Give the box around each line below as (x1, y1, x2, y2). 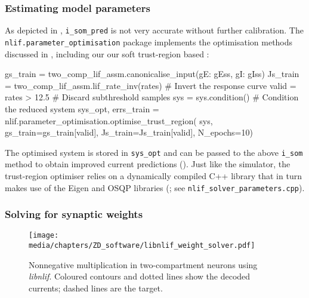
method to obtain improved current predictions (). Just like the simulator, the (5, 158, 291, 170)
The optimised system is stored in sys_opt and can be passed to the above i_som (5, 146, 303, 158)
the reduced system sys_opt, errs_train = (5, 102, 159, 115)
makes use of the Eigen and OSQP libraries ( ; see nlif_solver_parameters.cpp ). (5, 181, 305, 193)
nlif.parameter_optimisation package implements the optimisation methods (5, 35, 293, 48)
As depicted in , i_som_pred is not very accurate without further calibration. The (5, 24, 304, 36)
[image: (29, 231, 59, 240)
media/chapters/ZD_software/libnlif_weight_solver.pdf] (29, 241, 255, 250)
